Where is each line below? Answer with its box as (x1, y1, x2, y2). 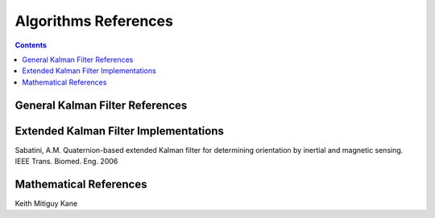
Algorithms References (14, 12, 173, 30)
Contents (14, 40, 48, 50)
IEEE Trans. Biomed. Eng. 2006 (14, 157, 118, 167)
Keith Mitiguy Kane (14, 198, 78, 208)
